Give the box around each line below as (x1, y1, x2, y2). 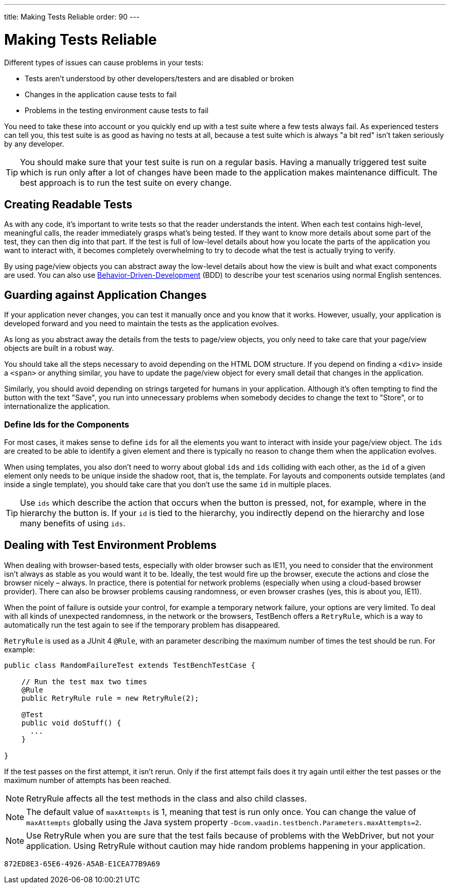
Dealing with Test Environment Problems (4, 539, 217, 552)
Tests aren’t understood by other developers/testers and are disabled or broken (25, 74, 294, 83)
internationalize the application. (4, 402, 110, 411)
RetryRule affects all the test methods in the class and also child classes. (26, 793, 307, 804)
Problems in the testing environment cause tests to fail (25, 105, 209, 115)
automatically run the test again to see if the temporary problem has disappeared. (4, 620, 280, 629)
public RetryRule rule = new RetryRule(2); (21, 694, 199, 702)
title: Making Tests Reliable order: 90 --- (4, 12, 140, 21)
